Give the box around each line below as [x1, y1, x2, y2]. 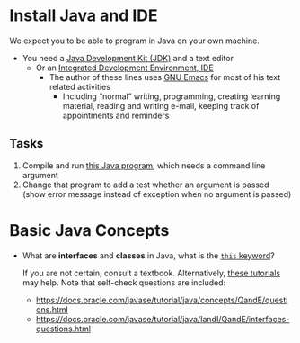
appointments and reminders [62, 110, 170, 121]
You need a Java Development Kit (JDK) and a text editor [22, 52, 234, 63]
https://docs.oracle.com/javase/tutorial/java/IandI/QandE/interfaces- [35, 313, 290, 324]
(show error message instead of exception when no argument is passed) [22, 188, 292, 199]
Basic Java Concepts [9, 220, 170, 240]
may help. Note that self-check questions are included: [22, 276, 226, 288]
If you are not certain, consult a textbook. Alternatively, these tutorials [22, 267, 281, 278]
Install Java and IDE [9, 5, 159, 26]
